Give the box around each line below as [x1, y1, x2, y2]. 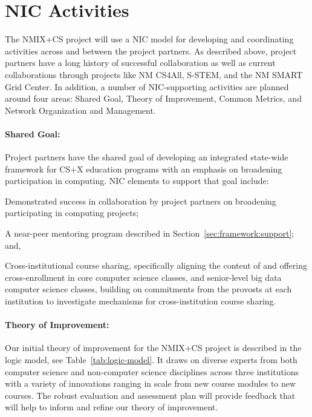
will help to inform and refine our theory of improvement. [5, 401, 218, 413]
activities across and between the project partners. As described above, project [5, 44, 297, 57]
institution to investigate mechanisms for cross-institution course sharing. [5, 295, 276, 307]
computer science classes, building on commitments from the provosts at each [5, 283, 292, 295]
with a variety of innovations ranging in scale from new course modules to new [5, 377, 296, 390]
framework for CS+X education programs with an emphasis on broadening [5, 162, 282, 175]
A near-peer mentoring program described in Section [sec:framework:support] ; [5, 227, 294, 240]
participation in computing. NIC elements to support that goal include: [5, 174, 269, 187]
